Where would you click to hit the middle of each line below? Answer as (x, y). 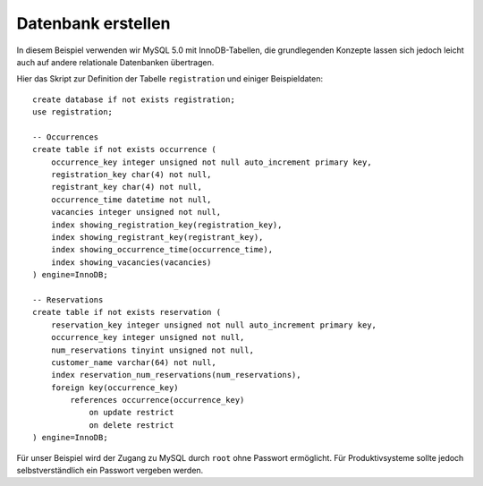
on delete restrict (131, 425)
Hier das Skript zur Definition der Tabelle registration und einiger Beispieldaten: (170, 79)
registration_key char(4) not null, (131, 175)
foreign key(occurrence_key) (114, 388)
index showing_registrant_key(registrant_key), (157, 238)
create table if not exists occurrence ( (124, 149)
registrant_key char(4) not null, (127, 187)
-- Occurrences (66, 137)
